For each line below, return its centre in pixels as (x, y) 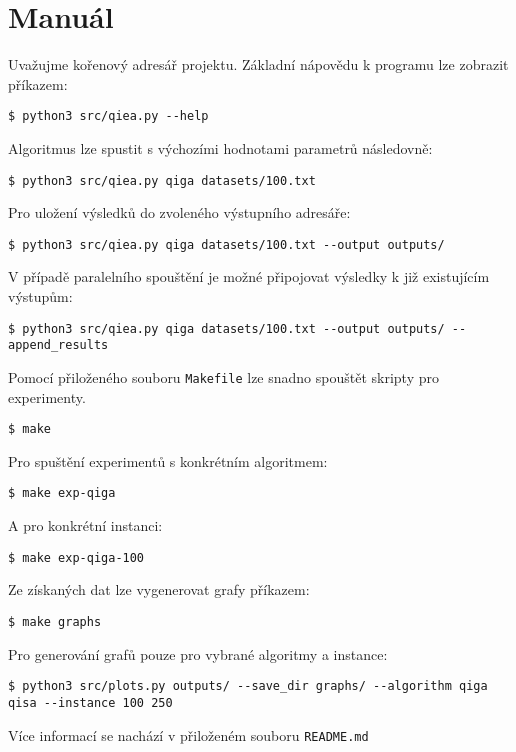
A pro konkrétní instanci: (85, 525)
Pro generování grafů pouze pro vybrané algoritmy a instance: (198, 653)
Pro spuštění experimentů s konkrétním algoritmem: (168, 460)
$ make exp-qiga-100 (76, 557)
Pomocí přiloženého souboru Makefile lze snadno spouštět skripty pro (223, 376)
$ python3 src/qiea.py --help (108, 116)
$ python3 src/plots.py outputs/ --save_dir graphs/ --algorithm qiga (248, 686)
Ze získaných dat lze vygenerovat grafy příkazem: (159, 589)
